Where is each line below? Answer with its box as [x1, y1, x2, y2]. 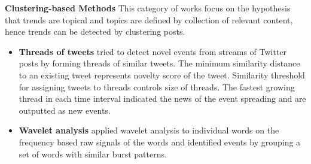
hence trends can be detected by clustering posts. [5, 25, 185, 38]
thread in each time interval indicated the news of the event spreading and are [19, 92, 306, 105]
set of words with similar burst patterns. [19, 147, 167, 160]
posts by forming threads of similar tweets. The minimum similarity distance [19, 57, 300, 69]
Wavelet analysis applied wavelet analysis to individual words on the [19, 124, 279, 136]
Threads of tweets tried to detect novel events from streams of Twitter [19, 45, 287, 57]
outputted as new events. [19, 104, 111, 116]
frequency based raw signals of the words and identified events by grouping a [19, 135, 301, 148]
